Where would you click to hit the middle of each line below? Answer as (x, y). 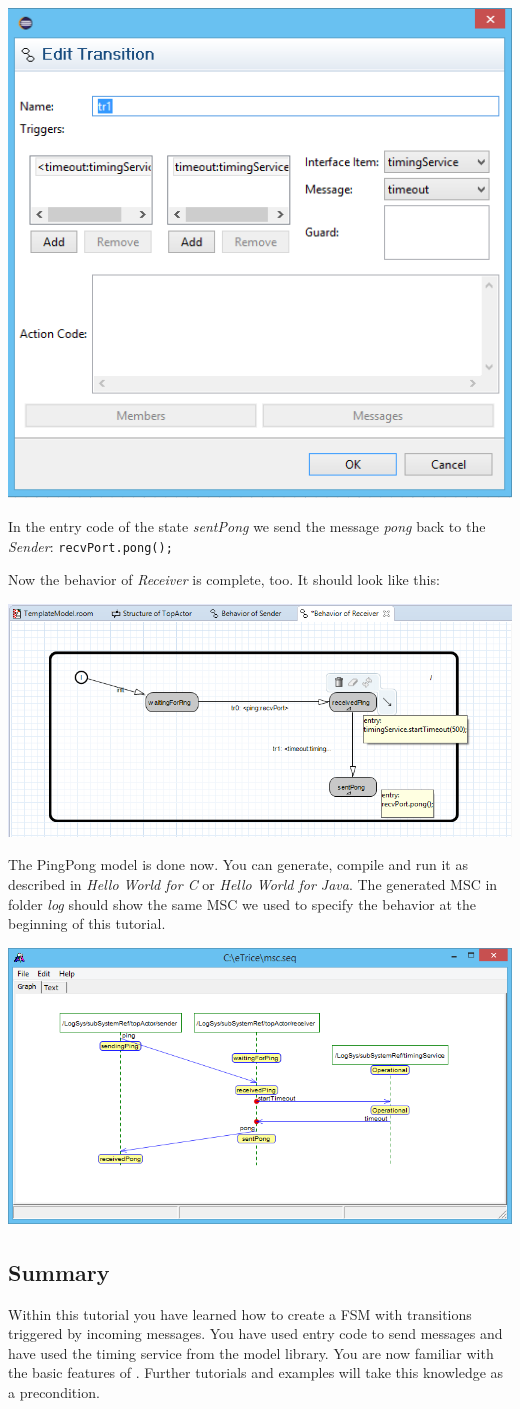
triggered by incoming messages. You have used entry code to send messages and (255, 1333)
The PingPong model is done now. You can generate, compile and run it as (238, 864)
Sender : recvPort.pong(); (90, 545)
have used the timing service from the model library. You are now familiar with (251, 1352)
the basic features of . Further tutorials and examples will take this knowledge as (256, 1372)
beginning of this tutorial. (87, 923)
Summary (59, 1271)
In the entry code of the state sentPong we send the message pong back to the (247, 525)
